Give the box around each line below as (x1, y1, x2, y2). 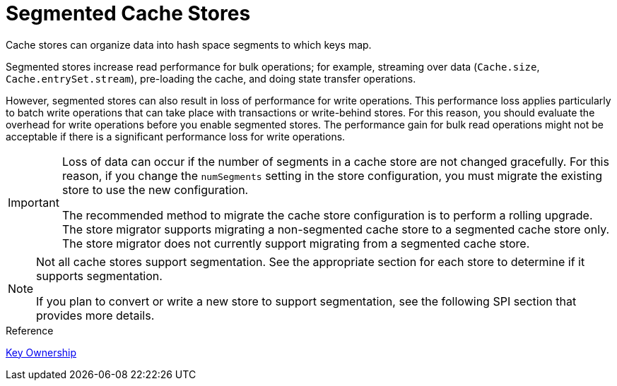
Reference (6, 324, 54, 337)
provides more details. (36, 308, 155, 322)
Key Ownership (6, 346, 77, 358)
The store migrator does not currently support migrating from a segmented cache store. (61, 236, 530, 251)
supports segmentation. (36, 268, 163, 283)
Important (8, 195, 59, 210)
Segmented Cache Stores (6, 1, 251, 25)
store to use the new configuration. (61, 182, 249, 197)
